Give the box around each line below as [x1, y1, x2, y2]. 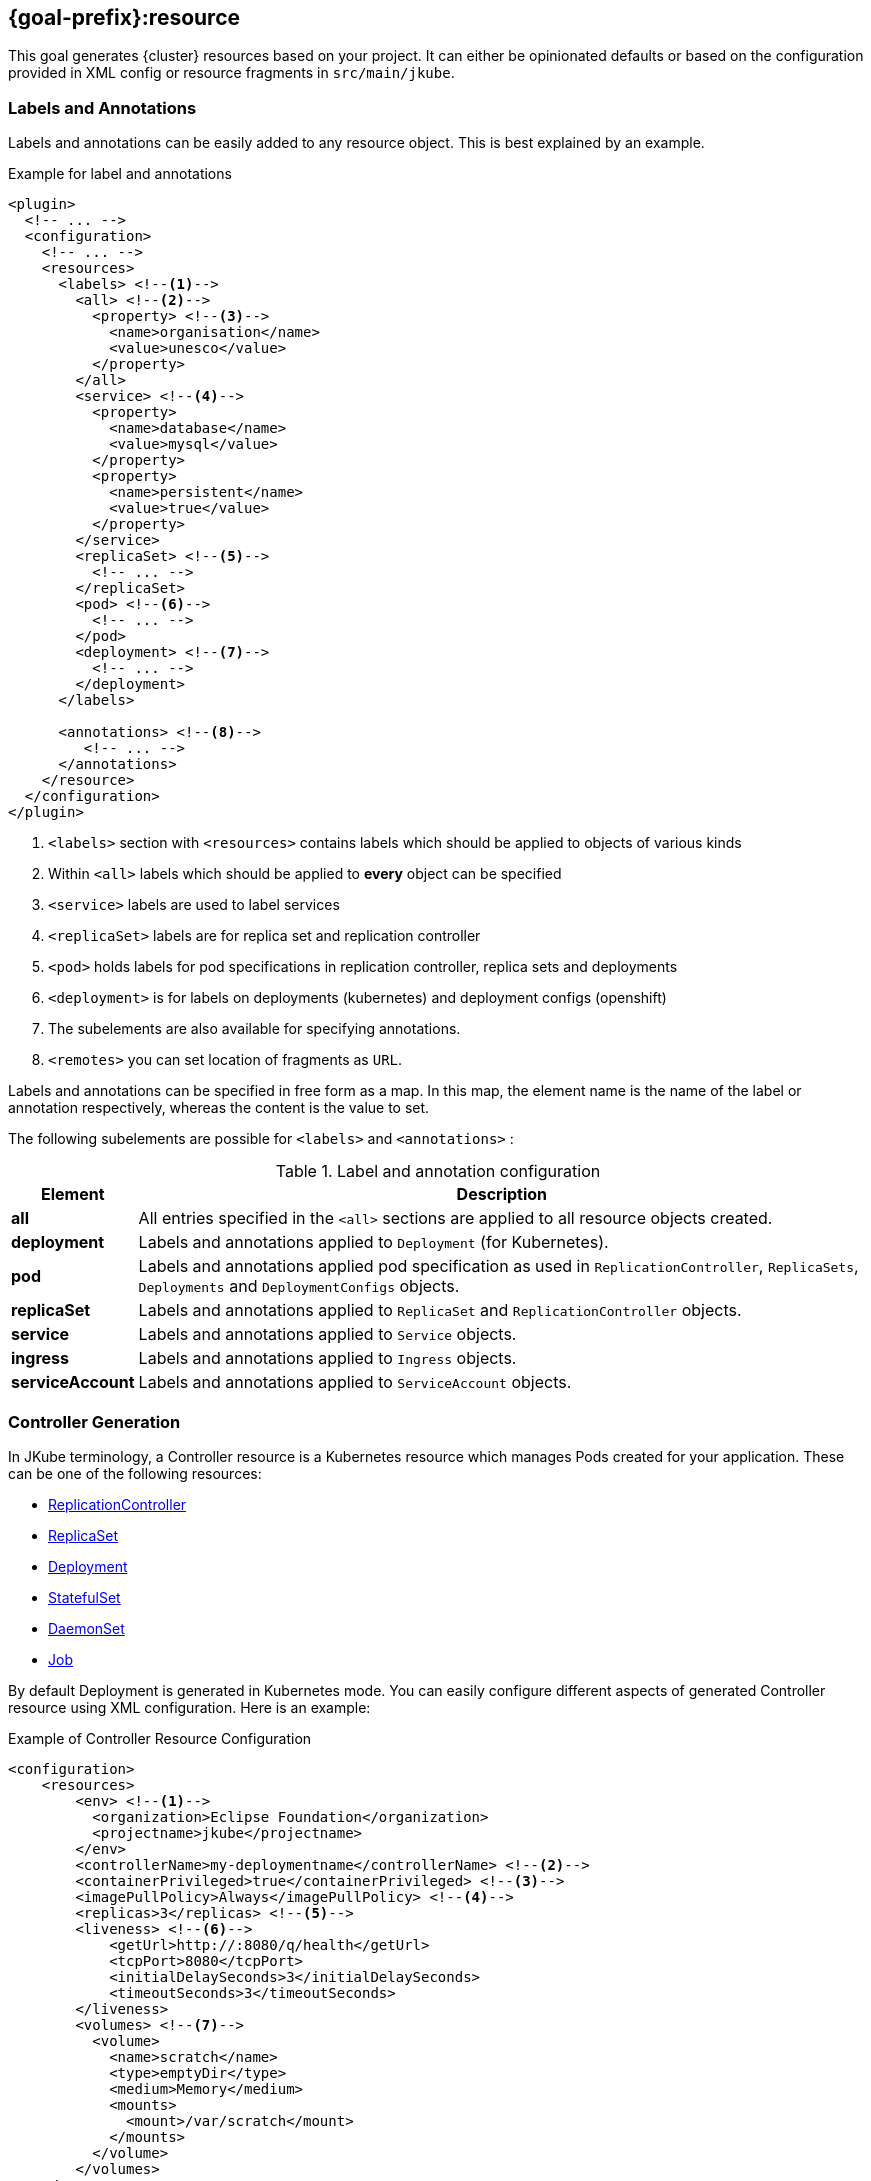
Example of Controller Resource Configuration [8, 1729, 312, 1747]
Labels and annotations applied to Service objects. [138, 1324, 517, 1345]
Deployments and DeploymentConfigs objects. [138, 1276, 460, 1297]
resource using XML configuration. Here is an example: [8, 1698, 371, 1716]
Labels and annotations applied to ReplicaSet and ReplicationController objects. [138, 1300, 742, 1321]
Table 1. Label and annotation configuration [275, 1161, 601, 1182]
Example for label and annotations [8, 165, 232, 183]
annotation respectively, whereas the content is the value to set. [8, 1099, 430, 1117]
